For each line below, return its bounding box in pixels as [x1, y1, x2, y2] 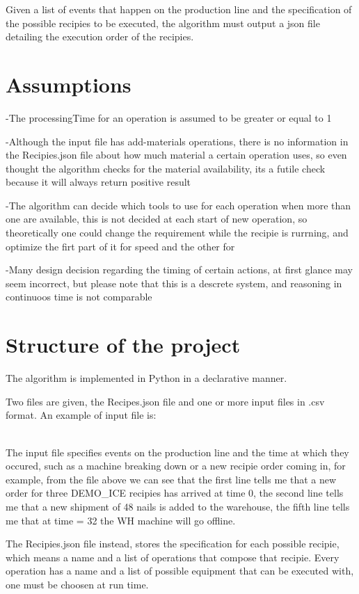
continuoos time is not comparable [6, 289, 152, 304]
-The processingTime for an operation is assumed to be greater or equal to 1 [6, 110, 332, 125]
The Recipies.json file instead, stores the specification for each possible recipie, [6, 536, 340, 551]
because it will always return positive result [6, 175, 191, 189]
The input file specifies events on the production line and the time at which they [6, 444, 349, 459]
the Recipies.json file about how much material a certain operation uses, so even [6, 147, 347, 162]
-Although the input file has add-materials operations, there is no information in [6, 134, 349, 148]
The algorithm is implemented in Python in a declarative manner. [6, 371, 287, 385]
